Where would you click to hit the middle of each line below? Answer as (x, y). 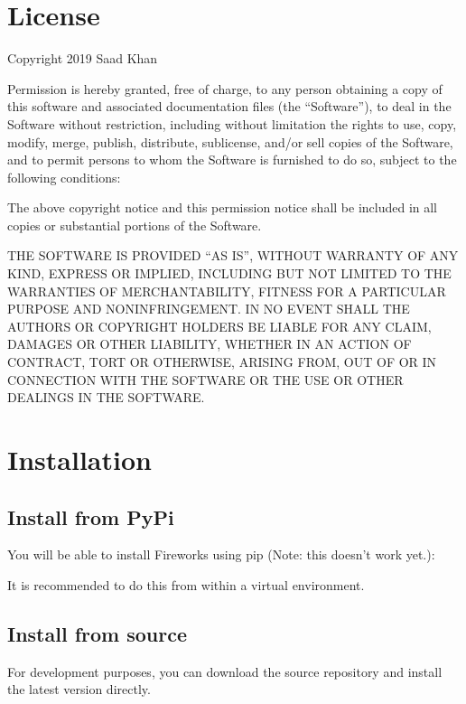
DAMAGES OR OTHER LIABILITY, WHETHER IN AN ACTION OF (210, 344)
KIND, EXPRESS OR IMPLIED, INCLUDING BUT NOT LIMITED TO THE (229, 273)
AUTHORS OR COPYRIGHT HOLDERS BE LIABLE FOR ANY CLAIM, (219, 326)
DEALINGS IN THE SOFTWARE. (106, 397)
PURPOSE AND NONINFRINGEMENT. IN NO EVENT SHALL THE (209, 309)
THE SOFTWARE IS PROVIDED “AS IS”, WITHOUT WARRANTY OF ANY (233, 255)
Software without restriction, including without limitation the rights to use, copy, (232, 123)
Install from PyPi (91, 516)
